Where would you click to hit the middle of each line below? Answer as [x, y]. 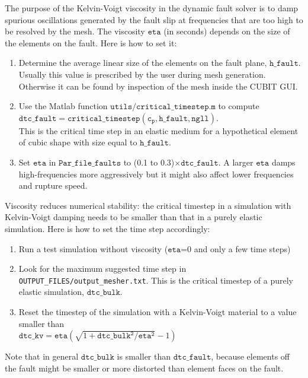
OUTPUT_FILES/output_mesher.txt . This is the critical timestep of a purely [156, 280]
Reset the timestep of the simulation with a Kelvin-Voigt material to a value [158, 311]
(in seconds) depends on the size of [227, 31]
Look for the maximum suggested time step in [102, 269]
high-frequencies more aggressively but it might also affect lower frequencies [156, 174]
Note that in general [42, 356]
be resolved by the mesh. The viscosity [75, 31]
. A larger [236, 162]
